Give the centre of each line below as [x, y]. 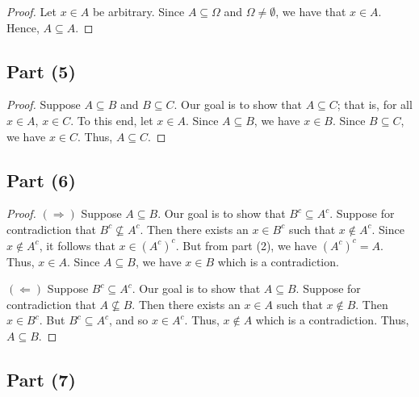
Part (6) [41, 180]
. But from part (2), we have [246, 245]
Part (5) [41, 71]
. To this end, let [112, 120]
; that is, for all [375, 104]
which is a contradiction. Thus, [332, 320]
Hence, [23, 27]
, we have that [311, 11]
